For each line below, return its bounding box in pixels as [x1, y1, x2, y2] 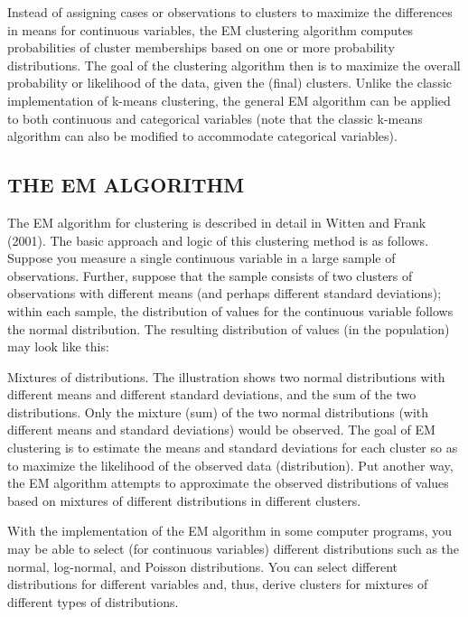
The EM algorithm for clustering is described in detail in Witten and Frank [7, 212, 426, 231]
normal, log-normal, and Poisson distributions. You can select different [7, 556, 398, 575]
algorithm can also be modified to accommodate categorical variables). [7, 126, 398, 145]
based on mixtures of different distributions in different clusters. [7, 491, 361, 509]
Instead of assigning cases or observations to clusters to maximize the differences [7, 3, 453, 21]
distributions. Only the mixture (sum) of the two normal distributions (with [7, 402, 429, 421]
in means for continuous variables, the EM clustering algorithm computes [7, 20, 414, 39]
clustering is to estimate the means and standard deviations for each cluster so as [7, 438, 458, 457]
